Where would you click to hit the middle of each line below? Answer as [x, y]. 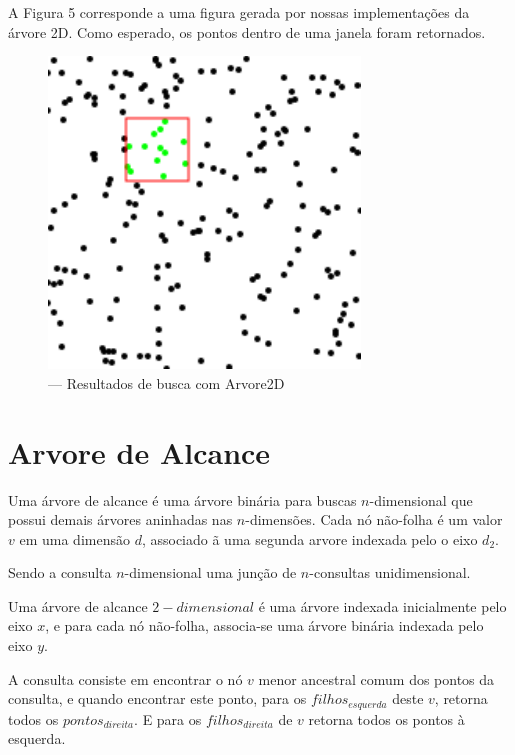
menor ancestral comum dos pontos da [376, 678]
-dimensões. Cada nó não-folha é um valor [374, 519]
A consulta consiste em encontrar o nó [125, 678]
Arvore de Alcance [139, 451]
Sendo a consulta [60, 572]
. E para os [168, 718]
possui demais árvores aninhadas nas [120, 519]
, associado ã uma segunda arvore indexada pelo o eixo [309, 538]
